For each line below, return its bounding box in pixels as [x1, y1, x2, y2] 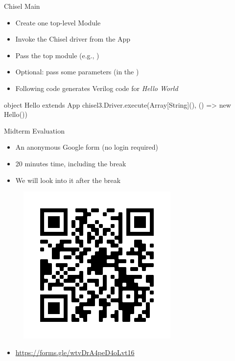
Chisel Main [4, 1, 40, 11]
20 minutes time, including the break [15, 158, 126, 168]
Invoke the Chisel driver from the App [15, 34, 131, 44]
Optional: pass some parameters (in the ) [15, 67, 139, 77]
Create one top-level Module [15, 17, 101, 27]
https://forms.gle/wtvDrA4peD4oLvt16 [15, 347, 135, 357]
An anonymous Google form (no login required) [15, 142, 159, 152]
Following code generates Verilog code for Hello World [15, 83, 178, 93]
